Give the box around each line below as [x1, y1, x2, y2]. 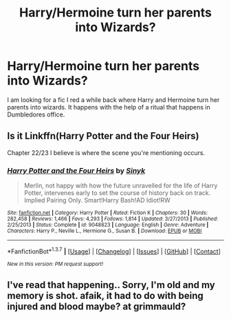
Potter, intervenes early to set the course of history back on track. [23, 189, 211, 197]
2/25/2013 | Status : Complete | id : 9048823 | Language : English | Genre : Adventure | [7, 222, 209, 229]
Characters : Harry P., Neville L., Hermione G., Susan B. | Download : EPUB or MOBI [7, 227, 202, 235]
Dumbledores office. [7, 110, 65, 119]
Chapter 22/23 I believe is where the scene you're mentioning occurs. [7, 148, 205, 156]
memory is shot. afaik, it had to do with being [7, 290, 204, 302]
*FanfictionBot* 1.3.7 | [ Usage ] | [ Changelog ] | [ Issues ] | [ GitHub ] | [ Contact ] [7, 246, 221, 256]
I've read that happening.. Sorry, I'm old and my [7, 279, 215, 291]
